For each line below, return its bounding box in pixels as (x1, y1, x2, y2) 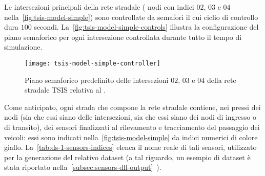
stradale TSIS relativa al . (25, 84, 106, 95)
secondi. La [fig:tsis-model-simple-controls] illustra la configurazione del (34, 21, 259, 32)
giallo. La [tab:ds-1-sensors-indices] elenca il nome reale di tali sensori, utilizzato (4, 142, 257, 152)
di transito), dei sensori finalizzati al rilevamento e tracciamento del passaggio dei (4, 122, 260, 132)
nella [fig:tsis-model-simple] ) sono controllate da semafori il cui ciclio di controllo (4, 11, 258, 22)
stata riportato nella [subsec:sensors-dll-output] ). (4, 162, 161, 172)
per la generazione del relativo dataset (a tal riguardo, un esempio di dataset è (4, 151, 251, 162)
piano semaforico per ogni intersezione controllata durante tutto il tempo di (4, 31, 242, 42)
